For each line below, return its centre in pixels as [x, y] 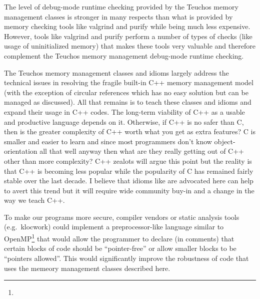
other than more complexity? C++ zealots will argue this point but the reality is [128, 161]
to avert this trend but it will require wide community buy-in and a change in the [129, 190]
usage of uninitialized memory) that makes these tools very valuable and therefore [130, 46]
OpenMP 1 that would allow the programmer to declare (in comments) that [119, 238]
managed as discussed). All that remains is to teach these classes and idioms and [128, 102]
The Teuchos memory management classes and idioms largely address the [116, 72]
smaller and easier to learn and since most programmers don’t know [108, 141]
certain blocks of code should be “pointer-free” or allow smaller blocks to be [120, 248]
